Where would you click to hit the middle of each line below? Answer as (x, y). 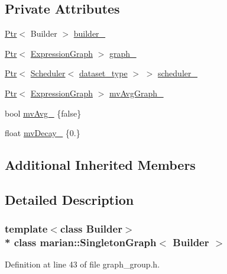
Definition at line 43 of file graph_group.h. (82, 264)
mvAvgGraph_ (136, 93)
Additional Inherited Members (100, 165)
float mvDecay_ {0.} (43, 133)
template (26, 229)
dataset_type (103, 73)
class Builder (91, 229)
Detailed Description (69, 199)
